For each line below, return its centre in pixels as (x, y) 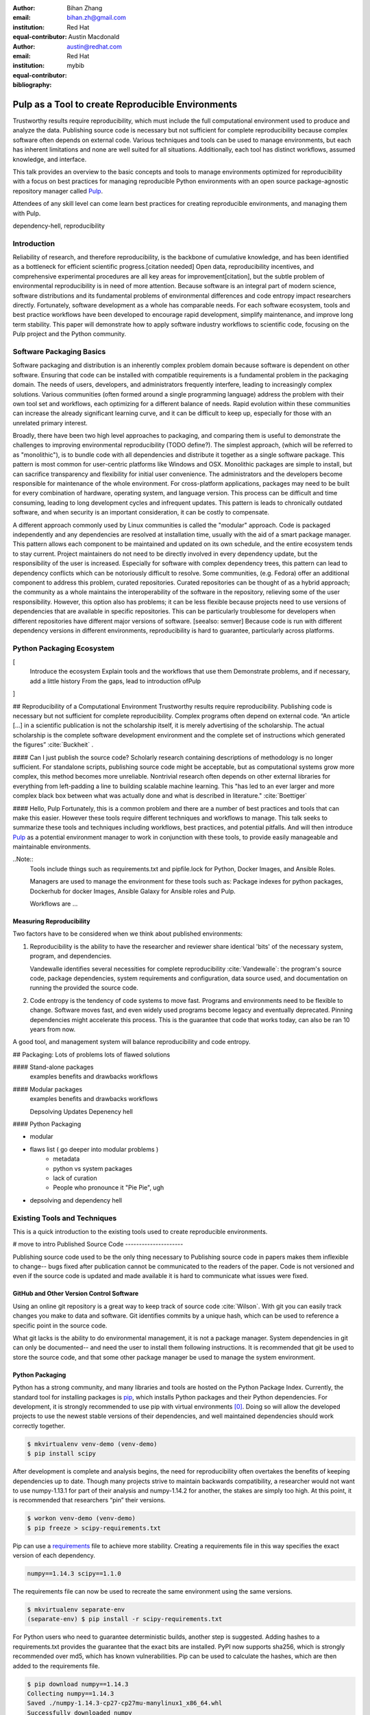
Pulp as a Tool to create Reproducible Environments (125, 104)
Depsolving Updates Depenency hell (81, 1111)
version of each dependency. (54, 1556)
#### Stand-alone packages (53, 1067)
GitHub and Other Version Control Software (76, 1294)
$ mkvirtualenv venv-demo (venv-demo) (92, 1444)
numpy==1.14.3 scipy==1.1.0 (74, 1574)
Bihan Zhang (85, 8)
